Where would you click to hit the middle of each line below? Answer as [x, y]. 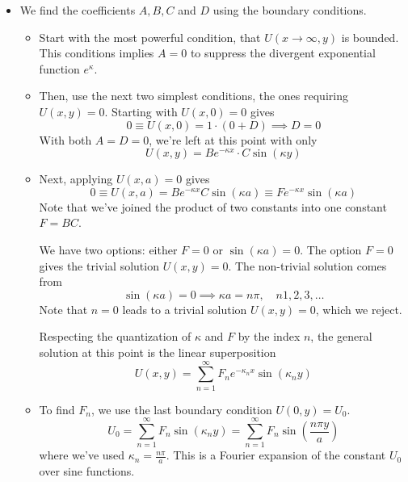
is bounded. [370, 37]
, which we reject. [359, 309]
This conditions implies [97, 53]
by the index [269, 336]
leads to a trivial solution [185, 309]
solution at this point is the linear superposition [158, 352]
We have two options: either [108, 249]
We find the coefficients [78, 10]
